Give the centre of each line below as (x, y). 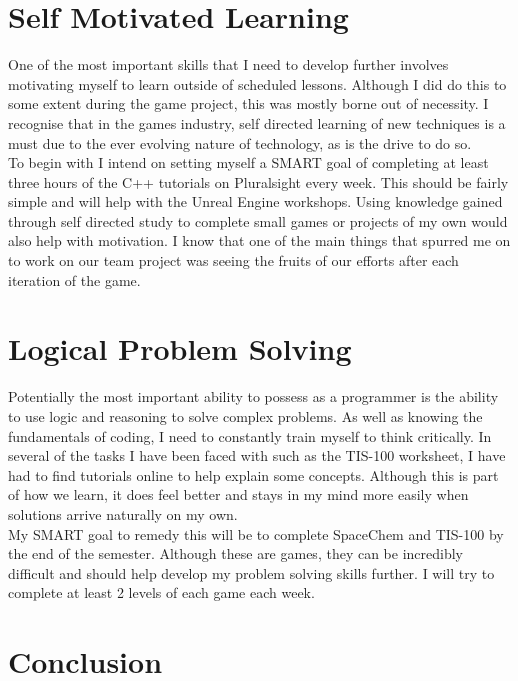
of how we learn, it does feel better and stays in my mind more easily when (238, 494)
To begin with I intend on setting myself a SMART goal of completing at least (248, 162)
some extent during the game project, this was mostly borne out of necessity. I (248, 103)
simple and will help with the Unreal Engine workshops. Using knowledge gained (255, 201)
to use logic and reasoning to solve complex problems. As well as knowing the (245, 415)
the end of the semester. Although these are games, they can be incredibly (235, 553)
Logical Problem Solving (180, 348)
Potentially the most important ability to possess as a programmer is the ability (253, 396)
